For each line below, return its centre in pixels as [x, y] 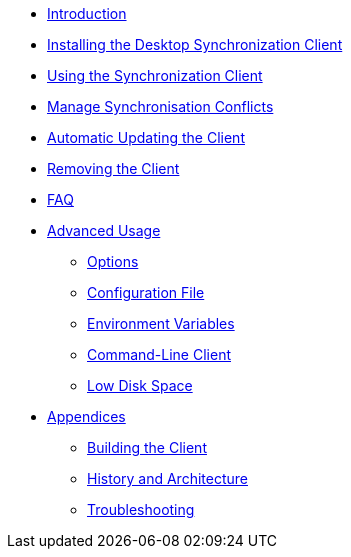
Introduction [87, 13]
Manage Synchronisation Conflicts [160, 106]
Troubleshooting [141, 509]
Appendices [86, 416]
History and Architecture [167, 478]
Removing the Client [113, 168]
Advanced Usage [104, 230]
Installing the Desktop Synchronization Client [195, 44]
